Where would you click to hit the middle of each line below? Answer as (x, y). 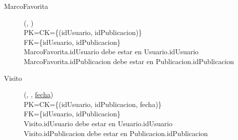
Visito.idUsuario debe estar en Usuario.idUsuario (98, 123)
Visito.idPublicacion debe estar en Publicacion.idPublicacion (116, 133)
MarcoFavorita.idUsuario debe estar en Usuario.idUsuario (111, 52)
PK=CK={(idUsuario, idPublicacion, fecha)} (93, 104)
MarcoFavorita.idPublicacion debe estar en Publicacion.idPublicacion (129, 61)
